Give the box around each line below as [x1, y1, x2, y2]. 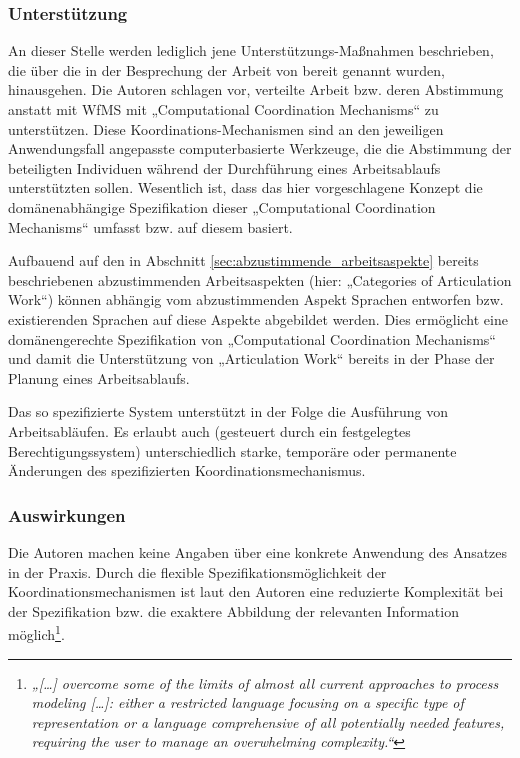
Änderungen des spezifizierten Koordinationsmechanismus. [8, 460, 366, 481]
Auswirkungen [8, 502, 126, 527]
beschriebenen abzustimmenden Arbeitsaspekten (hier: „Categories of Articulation [8, 269, 512, 290]
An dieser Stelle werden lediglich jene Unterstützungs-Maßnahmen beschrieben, [8, 40, 494, 61]
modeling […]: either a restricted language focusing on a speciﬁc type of [31, 692, 464, 713]
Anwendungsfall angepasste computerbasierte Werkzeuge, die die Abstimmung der [8, 138, 512, 159]
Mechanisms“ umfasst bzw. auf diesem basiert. [8, 216, 293, 237]
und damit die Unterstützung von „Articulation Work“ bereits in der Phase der [8, 348, 495, 369]
